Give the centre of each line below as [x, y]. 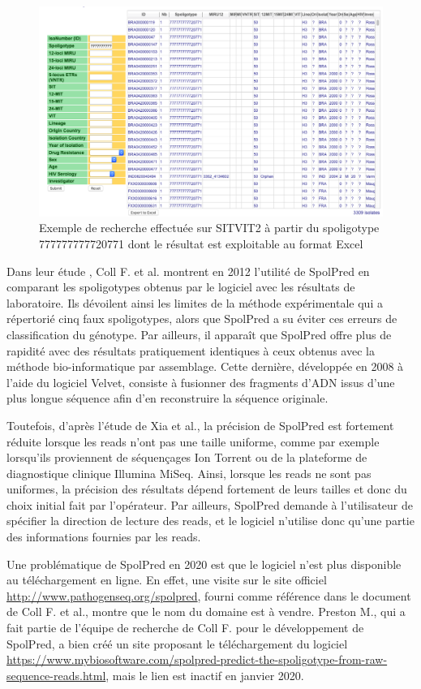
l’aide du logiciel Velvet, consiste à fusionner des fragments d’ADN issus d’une [201, 382]
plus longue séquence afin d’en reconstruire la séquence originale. [168, 398]
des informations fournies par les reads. [104, 537]
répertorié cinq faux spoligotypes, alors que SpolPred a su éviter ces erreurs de [202, 319]
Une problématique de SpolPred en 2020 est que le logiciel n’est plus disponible [204, 564]
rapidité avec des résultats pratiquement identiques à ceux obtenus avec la [191, 350]
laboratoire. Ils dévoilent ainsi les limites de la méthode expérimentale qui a [195, 302]
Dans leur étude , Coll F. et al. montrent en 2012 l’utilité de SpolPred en [188, 271]
